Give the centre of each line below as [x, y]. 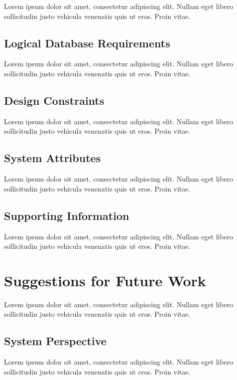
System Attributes [53, 158]
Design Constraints [54, 100]
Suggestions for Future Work [105, 280]
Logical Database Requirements [87, 43]
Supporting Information [67, 215]
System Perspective [55, 341]
